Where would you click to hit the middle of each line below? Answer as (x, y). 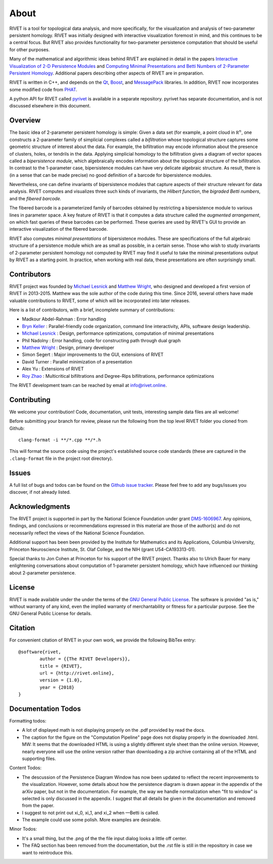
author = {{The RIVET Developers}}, (85, 659)
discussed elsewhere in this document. (50, 106)
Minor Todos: (23, 829)
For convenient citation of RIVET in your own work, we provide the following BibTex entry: (103, 640)
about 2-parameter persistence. (42, 572)
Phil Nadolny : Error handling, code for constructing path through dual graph (101, 340)
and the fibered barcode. (35, 198)
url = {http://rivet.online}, (77, 673)
